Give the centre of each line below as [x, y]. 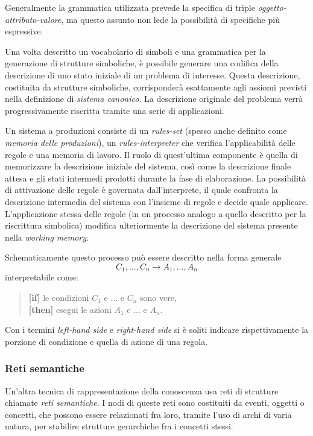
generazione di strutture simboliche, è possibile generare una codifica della [142, 63]
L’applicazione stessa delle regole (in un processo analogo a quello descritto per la [156, 213]
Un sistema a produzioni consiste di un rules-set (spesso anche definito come [146, 131]
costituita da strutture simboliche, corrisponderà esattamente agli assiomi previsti [156, 87]
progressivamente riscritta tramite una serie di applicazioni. [115, 110]
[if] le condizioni [59, 297]
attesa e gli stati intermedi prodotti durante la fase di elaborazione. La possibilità [156, 178]
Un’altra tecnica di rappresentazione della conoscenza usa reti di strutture [142, 390]
